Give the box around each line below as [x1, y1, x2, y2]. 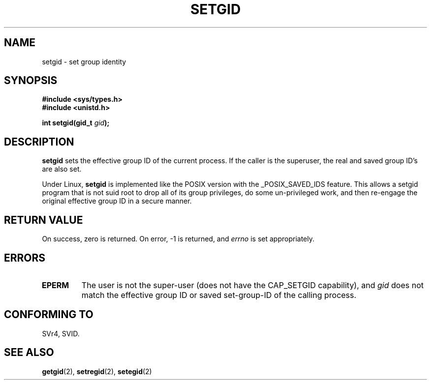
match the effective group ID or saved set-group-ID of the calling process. [81, 290, 357, 300]
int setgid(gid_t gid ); [42, 118, 110, 127]
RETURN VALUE [4, 213, 83, 226]
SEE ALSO [4, 346, 54, 359]
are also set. [42, 165, 82, 174]
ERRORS [4, 251, 46, 264]
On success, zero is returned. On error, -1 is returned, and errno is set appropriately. [42, 235, 314, 243]
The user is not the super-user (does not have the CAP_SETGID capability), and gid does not [81, 280, 424, 290]
